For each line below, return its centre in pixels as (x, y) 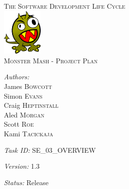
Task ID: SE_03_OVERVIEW (50, 150)
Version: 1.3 (22, 166)
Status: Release (26, 182)
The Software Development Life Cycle (65, 6)
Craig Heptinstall (31, 105)
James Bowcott (28, 86)
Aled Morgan (24, 114)
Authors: (17, 77)
